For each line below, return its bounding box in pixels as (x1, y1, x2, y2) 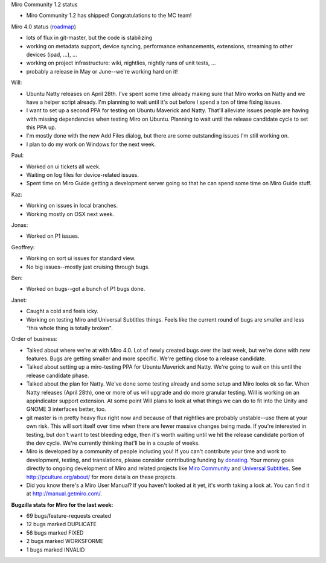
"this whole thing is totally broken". (26, 324, 113, 331)
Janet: (11, 296, 27, 304)
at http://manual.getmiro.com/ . (26, 490, 103, 497)
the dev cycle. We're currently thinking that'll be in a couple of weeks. (26, 439, 200, 447)
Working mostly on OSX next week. (26, 210, 115, 217)
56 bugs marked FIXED (26, 529, 84, 536)
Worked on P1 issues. (26, 232, 80, 240)
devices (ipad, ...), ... (26, 51, 78, 58)
